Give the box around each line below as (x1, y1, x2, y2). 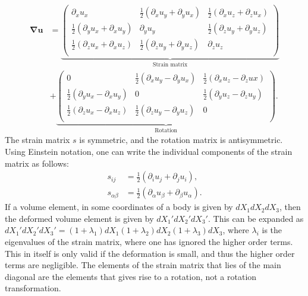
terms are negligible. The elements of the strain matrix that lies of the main (5, 259, 281, 271)
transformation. (5, 282, 61, 294)
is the (262, 224, 282, 236)
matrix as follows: (5, 157, 69, 169)
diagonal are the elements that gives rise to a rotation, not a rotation (5, 270, 257, 282)
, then (279, 200, 301, 213)
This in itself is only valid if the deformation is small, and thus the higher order (5, 247, 295, 259)
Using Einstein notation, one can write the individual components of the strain (5, 145, 293, 157)
